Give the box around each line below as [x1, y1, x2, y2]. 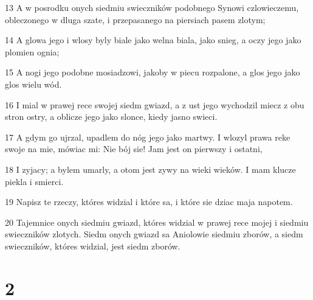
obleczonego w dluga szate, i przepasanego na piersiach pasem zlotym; [5, 13, 266, 26]
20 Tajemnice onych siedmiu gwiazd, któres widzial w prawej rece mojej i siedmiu [5, 215, 309, 228]
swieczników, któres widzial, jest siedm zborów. [5, 239, 181, 252]
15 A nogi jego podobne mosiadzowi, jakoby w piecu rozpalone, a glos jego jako [5, 66, 300, 78]
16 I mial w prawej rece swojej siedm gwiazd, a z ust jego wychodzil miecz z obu [5, 98, 304, 111]
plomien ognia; [5, 45, 60, 58]
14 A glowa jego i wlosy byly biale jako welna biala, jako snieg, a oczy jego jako [5, 33, 301, 46]
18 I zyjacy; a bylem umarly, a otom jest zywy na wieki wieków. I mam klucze [5, 162, 296, 175]
